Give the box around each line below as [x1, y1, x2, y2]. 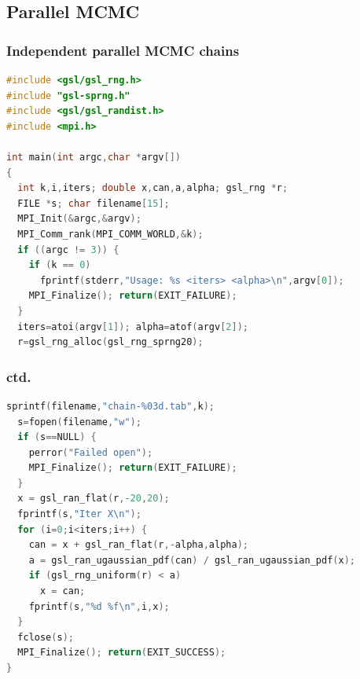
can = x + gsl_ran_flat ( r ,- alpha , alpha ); [28, 539, 248, 551]
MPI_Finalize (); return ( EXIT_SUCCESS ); [17, 647, 226, 659]
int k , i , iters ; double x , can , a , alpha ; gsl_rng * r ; [17, 182, 288, 194]
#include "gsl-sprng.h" [6, 90, 130, 101]
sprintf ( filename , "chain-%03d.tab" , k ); [6, 400, 215, 412]
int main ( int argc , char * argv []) [6, 151, 182, 163]
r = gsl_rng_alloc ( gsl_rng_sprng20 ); [17, 336, 204, 348]
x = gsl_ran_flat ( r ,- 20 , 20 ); [17, 493, 170, 505]
